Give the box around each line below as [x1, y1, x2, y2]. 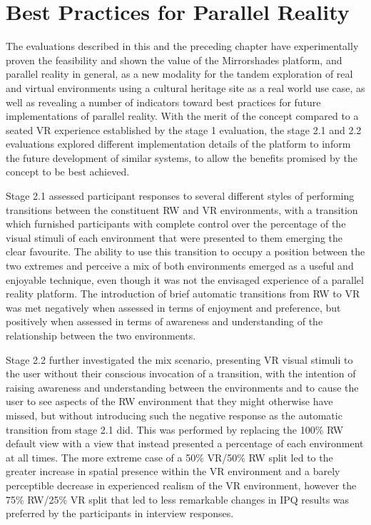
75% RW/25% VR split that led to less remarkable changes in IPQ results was [6, 491, 350, 506]
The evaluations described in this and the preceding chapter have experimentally [6, 39, 359, 53]
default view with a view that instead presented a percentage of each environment [6, 436, 364, 451]
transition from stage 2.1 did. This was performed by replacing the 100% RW [6, 422, 344, 437]
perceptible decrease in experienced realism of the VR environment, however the [6, 477, 357, 492]
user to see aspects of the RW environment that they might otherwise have [6, 394, 333, 409]
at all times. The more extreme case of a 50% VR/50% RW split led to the [6, 449, 333, 464]
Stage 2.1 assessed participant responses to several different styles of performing [6, 188, 355, 203]
